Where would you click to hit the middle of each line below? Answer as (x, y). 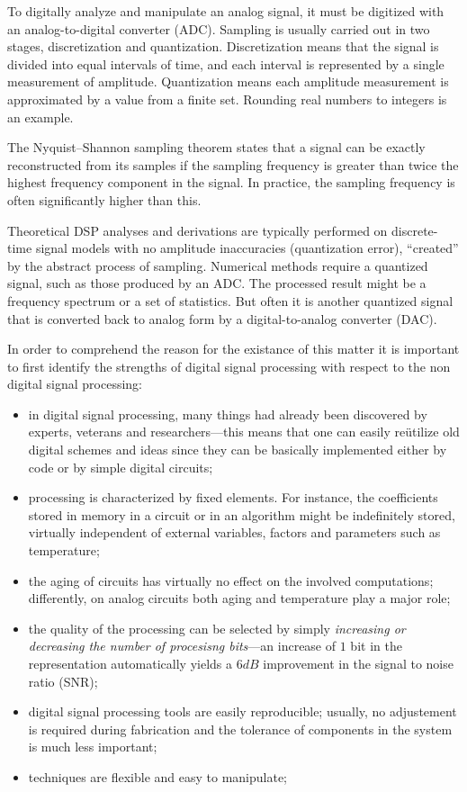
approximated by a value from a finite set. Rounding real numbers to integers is (227, 99)
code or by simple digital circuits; (121, 467)
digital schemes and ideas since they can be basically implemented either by (238, 450)
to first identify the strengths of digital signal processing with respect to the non (229, 366)
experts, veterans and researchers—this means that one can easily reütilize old (244, 432)
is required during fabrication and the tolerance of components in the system (240, 729)
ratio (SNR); (63, 681)
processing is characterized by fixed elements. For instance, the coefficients (233, 497)
